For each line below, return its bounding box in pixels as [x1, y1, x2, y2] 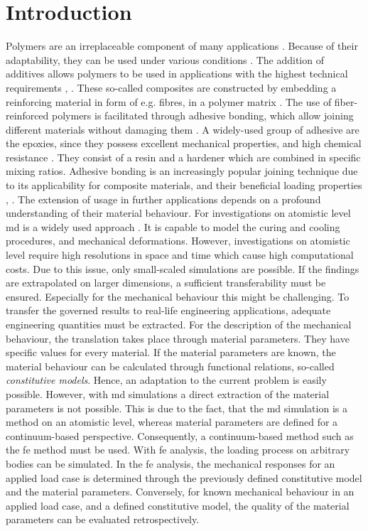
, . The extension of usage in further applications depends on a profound [6, 191, 321, 206]
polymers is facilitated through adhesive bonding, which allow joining [52, 108, 354, 123]
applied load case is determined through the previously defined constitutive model [6, 470, 362, 485]
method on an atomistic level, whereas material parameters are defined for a [6, 414, 338, 429]
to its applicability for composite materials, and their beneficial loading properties [6, 178, 362, 193]
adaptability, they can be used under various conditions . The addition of [6, 52, 324, 67]
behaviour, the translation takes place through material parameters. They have [6, 331, 350, 345]
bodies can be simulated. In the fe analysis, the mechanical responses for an [6, 456, 335, 471]
